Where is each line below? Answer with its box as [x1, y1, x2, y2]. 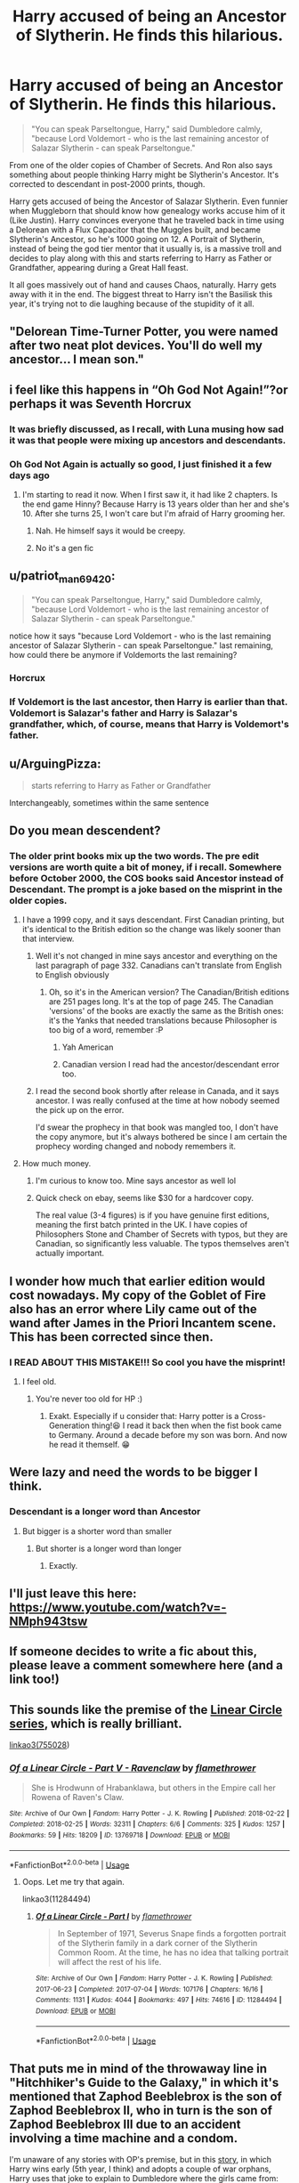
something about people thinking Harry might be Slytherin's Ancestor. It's [9, 169, 279, 180]
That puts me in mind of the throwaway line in [9, 2061, 267, 2076]
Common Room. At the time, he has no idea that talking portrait [57, 1947, 289, 1958]
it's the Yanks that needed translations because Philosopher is [48, 1015, 278, 1026]
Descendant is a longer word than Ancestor [9, 1505, 201, 1518]
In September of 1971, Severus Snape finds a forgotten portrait [57, 1928, 287, 1939]
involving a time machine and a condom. [9, 2130, 238, 2146]
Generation [48, 1420, 91, 1431]
